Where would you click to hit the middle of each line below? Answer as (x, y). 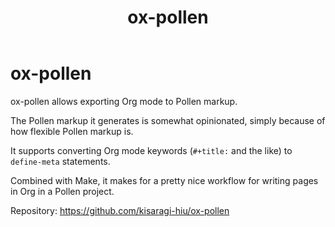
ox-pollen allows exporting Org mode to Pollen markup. (124, 101)
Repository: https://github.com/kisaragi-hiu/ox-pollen (120, 210)
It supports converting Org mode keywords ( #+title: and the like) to (151, 150)
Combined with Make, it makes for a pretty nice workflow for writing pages (164, 180)
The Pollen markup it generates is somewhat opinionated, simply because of (168, 120)
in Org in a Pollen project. (62, 191)
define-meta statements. (60, 161)
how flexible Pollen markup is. (72, 131)
